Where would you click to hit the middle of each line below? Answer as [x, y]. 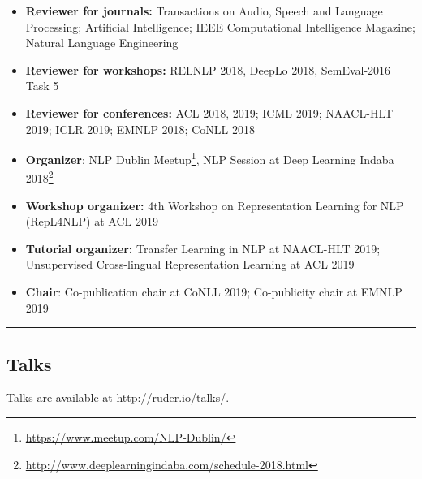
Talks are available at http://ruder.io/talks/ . [118, 397]
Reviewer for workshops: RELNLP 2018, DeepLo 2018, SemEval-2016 [208, 69]
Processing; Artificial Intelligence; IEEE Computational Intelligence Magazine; [220, 26]
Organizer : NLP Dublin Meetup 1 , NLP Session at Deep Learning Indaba [210, 158]
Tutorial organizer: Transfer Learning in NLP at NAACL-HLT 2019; [203, 248]
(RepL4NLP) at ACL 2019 [92, 221]
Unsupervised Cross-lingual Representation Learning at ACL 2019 [190, 264]
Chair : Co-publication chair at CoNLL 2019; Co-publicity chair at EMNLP [214, 292]
